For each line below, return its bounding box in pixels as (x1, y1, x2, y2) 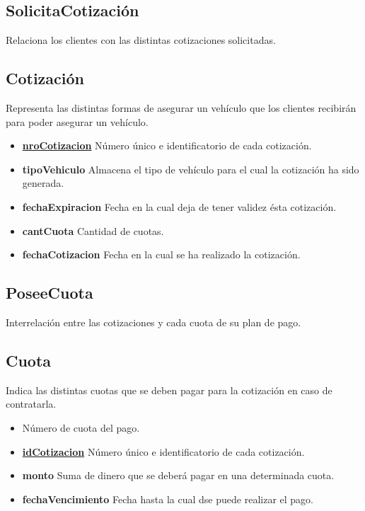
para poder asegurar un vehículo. (6, 114, 149, 129)
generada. (22, 176, 64, 190)
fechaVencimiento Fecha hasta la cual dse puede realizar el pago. (22, 491, 313, 506)
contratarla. (6, 396, 57, 411)
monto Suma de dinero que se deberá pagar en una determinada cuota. (22, 468, 335, 483)
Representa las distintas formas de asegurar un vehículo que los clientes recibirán (6, 101, 357, 115)
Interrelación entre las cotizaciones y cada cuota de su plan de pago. (6, 314, 301, 329)
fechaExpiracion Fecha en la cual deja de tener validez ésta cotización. (22, 199, 337, 214)
